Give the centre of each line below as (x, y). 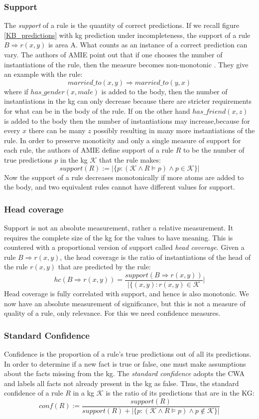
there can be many (57, 130)
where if (16, 91)
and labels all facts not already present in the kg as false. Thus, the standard (122, 383)
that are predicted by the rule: (104, 267)
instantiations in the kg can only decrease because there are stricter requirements (128, 101)
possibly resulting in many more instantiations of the (174, 130)
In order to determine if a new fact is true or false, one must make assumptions (125, 363)
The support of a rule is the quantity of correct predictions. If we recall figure (122, 25)
